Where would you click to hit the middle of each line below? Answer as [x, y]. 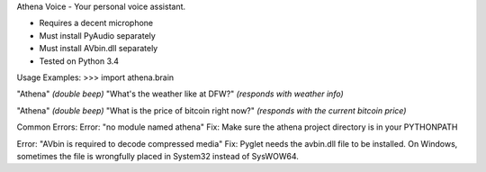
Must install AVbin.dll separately [99, 49]
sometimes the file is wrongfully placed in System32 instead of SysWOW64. [157, 156]
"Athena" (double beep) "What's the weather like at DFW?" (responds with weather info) [180, 94]
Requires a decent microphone [96, 23]
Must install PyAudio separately [98, 35]
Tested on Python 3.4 [79, 61]
